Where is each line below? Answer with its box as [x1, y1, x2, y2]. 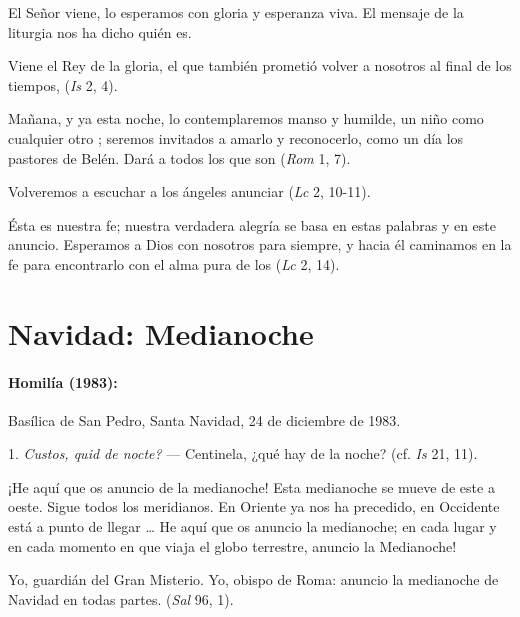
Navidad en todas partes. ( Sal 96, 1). [8, 588, 234, 609]
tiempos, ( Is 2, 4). [8, 74, 118, 95]
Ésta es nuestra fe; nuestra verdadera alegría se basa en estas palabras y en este [8, 214, 497, 235]
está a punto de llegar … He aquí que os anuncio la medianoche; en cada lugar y [8, 516, 497, 537]
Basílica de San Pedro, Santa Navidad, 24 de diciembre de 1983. [8, 409, 401, 430]
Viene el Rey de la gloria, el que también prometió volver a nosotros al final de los [8, 55, 512, 76]
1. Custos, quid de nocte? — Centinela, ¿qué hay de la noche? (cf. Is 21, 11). [8, 443, 478, 464]
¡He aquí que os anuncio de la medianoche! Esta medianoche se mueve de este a [8, 476, 495, 497]
